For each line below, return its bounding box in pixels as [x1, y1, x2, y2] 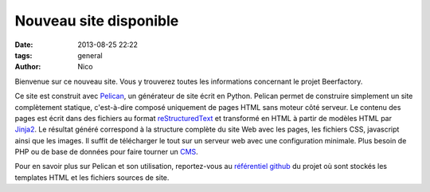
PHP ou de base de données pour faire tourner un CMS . [14, 147, 198, 157]
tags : [14, 50, 33, 60]
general [77, 50, 103, 60]
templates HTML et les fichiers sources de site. [14, 172, 170, 182]
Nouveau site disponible [14, 12, 179, 29]
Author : [14, 62, 41, 72]
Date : [14, 40, 33, 49]
